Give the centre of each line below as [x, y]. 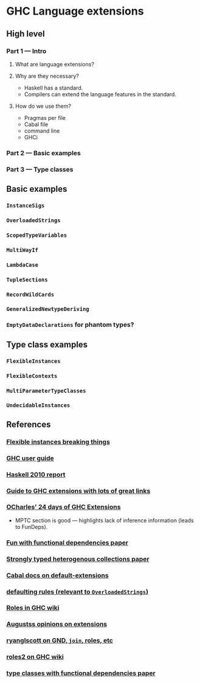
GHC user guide [30, 458]
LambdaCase [22, 265]
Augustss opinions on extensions [57, 624]
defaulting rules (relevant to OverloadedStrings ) [78, 592]
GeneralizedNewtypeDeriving [48, 309]
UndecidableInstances [38, 405]
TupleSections [27, 279]
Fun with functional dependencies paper [67, 542]
